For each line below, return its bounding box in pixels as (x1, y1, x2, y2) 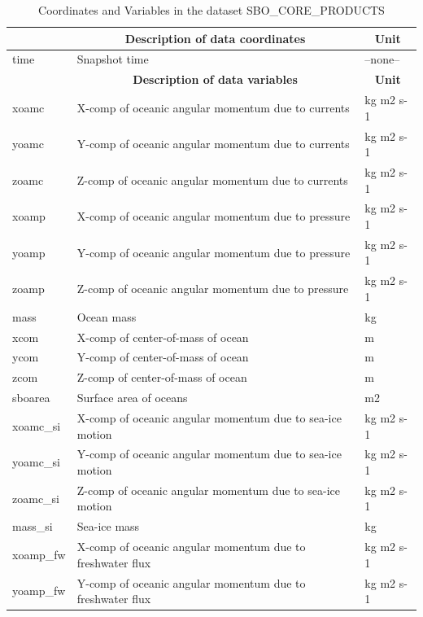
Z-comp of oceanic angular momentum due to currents (76, 171, 348, 188)
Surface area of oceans (76, 389, 188, 406)
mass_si (12, 518, 53, 535)
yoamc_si (12, 453, 60, 470)
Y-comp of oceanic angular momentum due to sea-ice (76, 445, 342, 462)
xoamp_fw (12, 545, 66, 562)
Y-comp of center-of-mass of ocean (76, 348, 249, 365)
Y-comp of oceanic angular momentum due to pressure (76, 243, 351, 260)
